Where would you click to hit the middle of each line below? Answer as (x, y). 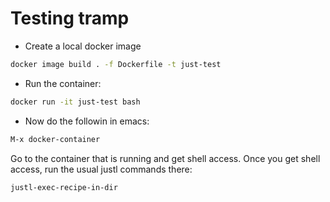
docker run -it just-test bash (75, 102)
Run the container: (63, 83)
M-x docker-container (55, 139)
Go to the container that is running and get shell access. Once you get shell (165, 158)
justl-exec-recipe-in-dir (64, 187)
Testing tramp (70, 18)
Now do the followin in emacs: (87, 121)
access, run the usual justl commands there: (101, 169)
